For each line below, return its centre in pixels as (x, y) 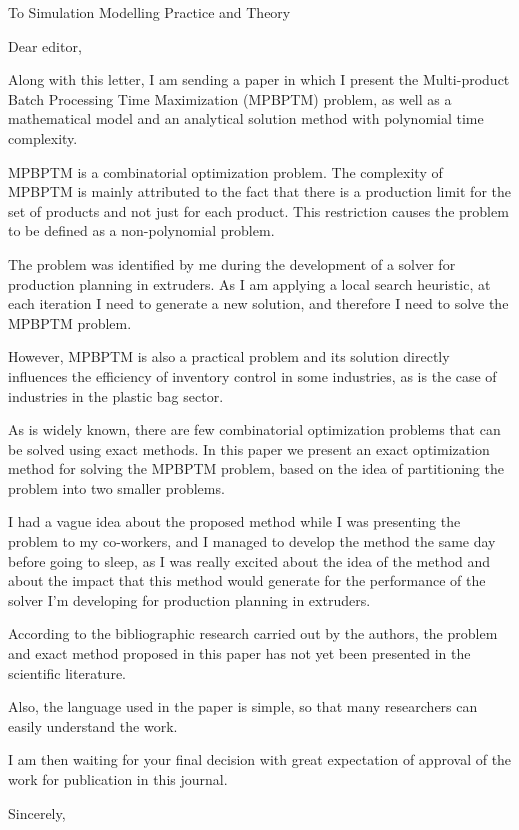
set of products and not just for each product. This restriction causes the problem (258, 210)
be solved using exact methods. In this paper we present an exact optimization (249, 448)
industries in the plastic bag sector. (116, 395)
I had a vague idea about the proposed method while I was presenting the (234, 521)
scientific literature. (67, 672)
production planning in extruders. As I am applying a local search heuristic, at (249, 283)
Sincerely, (37, 812)
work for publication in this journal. (118, 779)
